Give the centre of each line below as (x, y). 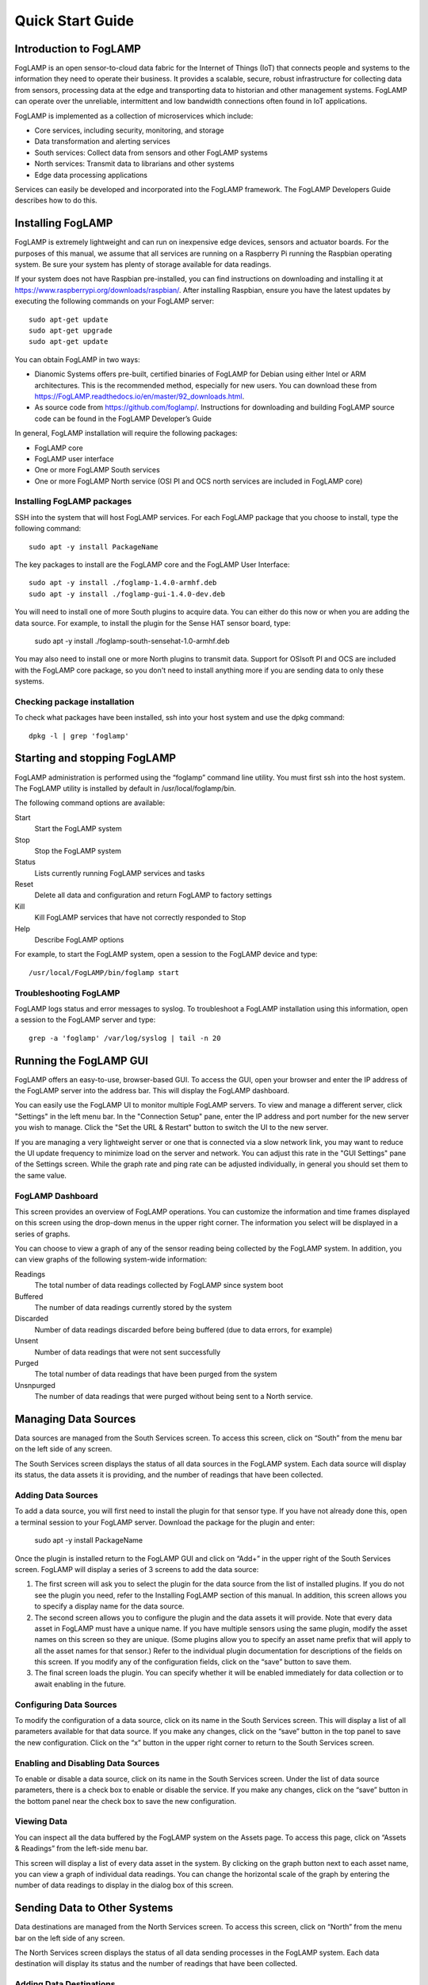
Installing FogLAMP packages (73, 502)
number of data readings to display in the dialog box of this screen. (124, 1885)
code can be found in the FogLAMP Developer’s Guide (123, 418)
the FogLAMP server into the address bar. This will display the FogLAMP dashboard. (152, 1091)
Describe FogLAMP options (79, 940)
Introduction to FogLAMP (78, 49)
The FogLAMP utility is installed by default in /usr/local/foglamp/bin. (126, 788)
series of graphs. (42, 1234)
